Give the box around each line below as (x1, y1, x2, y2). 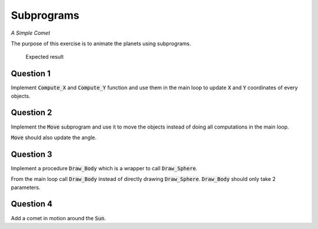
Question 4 (11, 199, 53, 209)
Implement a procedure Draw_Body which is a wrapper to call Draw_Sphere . (11, 164, 198, 171)
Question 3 (11, 149, 52, 159)
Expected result (25, 53, 64, 60)
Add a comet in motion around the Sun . (11, 214, 106, 221)
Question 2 (11, 107, 52, 117)
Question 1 (11, 69, 51, 79)
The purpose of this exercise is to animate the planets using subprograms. (11, 40, 191, 47)
